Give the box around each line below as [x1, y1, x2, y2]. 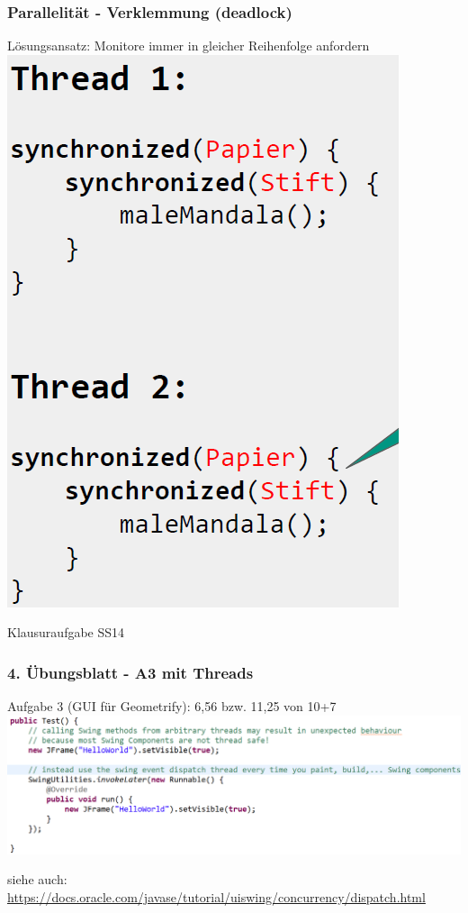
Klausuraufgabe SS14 [7, 623, 125, 642]
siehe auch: [7, 870, 67, 889]
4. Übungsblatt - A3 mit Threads [7, 661, 254, 683]
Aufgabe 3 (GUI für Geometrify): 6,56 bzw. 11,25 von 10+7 [7, 697, 337, 716]
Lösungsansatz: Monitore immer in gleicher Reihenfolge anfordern [7, 36, 370, 55]
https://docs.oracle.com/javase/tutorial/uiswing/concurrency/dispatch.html [7, 888, 426, 907]
